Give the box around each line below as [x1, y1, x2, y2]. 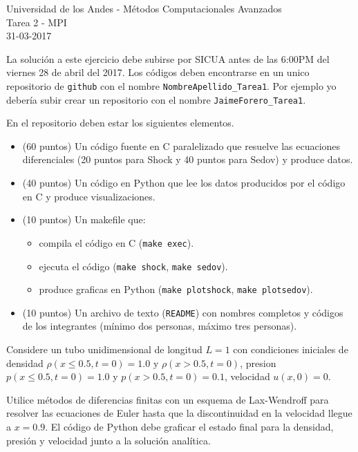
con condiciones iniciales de [233, 342, 348, 357]
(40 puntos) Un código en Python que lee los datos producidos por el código [22, 176, 346, 190]
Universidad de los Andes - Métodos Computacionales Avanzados [6, 1, 282, 15]
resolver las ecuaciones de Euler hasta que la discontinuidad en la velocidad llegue [6, 406, 352, 420]
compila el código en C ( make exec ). [39, 235, 194, 249]
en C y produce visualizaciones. [22, 189, 156, 203]
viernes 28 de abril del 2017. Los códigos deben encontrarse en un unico [6, 65, 310, 79]
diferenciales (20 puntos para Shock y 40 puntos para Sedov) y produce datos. [22, 152, 353, 167]
